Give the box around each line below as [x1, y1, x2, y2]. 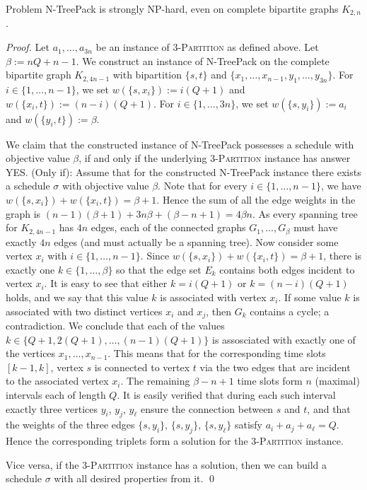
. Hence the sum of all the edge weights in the [156, 192, 356, 206]
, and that [307, 401, 351, 416]
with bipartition [112, 67, 182, 82]
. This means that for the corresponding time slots [107, 346, 326, 361]
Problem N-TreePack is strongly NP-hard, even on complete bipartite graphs [6, 1, 339, 16]
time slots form [237, 373, 303, 388]
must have [293, 220, 338, 235]
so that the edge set [116, 262, 202, 276]
